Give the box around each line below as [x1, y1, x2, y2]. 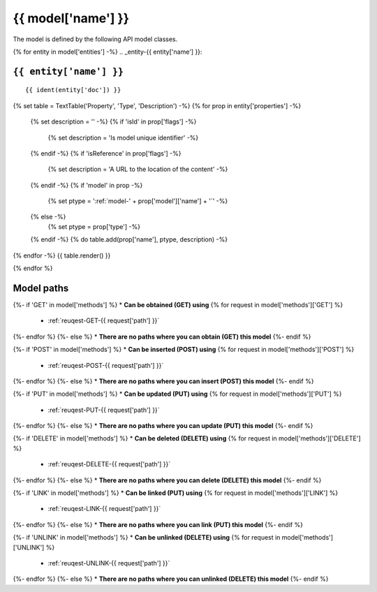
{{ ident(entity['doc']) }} [25, 86, 121, 94]
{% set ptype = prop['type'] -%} [47, 222, 141, 230]
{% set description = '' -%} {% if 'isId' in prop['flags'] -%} [30, 117, 197, 126]
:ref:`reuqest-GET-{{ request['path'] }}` [47, 316, 160, 325]
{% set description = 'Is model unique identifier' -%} [47, 133, 199, 142]
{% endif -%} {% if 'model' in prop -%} [30, 181, 143, 189]
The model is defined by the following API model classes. [13, 35, 178, 43]
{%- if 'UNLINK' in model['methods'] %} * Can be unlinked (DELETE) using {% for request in [13, 533, 281, 542]
